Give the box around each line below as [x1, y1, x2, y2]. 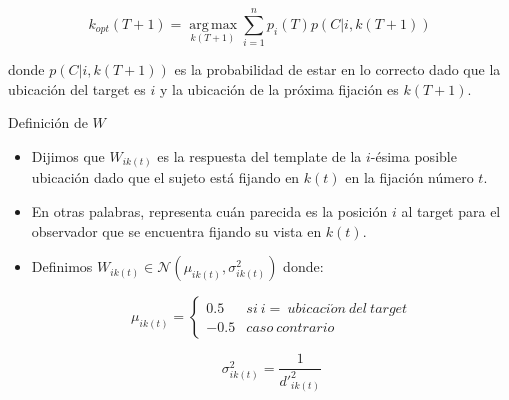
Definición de [8, 112, 88, 133]
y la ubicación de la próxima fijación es [159, 78, 399, 99]
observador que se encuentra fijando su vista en [31, 220, 322, 241]
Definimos [31, 256, 93, 277]
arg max [189, 17, 238, 32]
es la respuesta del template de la [157, 145, 362, 166]
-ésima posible [370, 145, 457, 166]
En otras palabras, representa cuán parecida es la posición [31, 201, 388, 222]
